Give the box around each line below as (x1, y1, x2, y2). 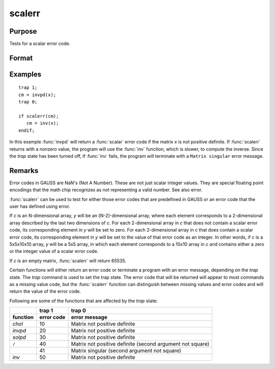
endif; (18, 127, 35, 133)
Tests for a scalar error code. (9, 41, 71, 47)
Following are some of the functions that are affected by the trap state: (9, 298, 158, 304)
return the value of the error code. (9, 288, 81, 295)
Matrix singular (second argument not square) (71, 347, 181, 354)
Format (9, 53, 33, 62)
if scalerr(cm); (18, 113, 59, 119)
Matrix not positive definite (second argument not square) (71, 340, 210, 348)
